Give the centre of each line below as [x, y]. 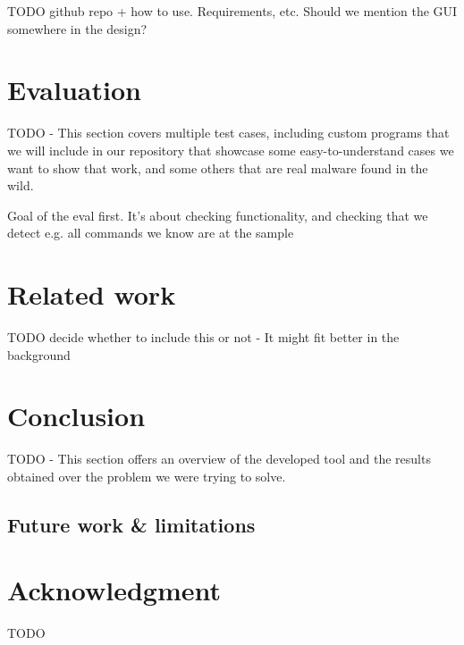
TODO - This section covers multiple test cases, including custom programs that [228, 133]
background [39, 354]
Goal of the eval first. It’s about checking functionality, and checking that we [218, 215]
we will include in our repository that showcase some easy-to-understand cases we [231, 150]
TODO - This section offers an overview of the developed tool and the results [219, 459]
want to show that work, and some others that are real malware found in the [218, 168]
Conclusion [76, 416]
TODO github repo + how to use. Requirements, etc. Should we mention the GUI [232, 11]
